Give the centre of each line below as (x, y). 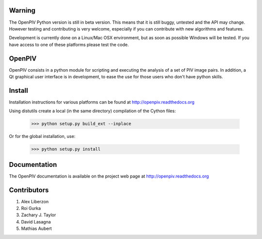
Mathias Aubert (36, 229)
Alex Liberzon (35, 201)
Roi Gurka (31, 209)
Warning (22, 10)
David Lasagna (36, 222)
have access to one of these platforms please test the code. (69, 45)
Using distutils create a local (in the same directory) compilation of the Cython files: (92, 111)
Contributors (29, 190)
